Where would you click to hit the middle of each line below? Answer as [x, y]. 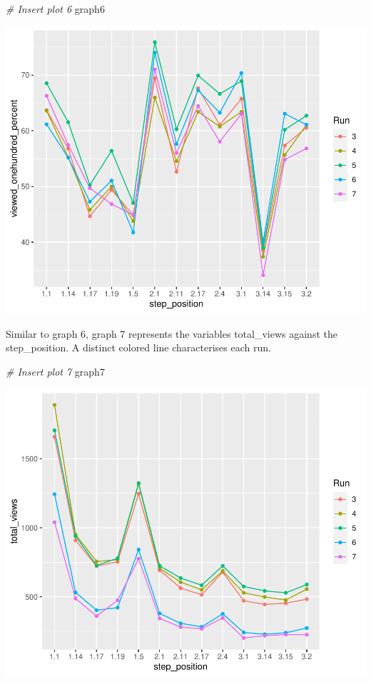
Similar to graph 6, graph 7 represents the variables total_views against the [172, 333]
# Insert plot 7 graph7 [55, 371]
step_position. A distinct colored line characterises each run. [138, 347]
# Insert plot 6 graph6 [55, 9]
